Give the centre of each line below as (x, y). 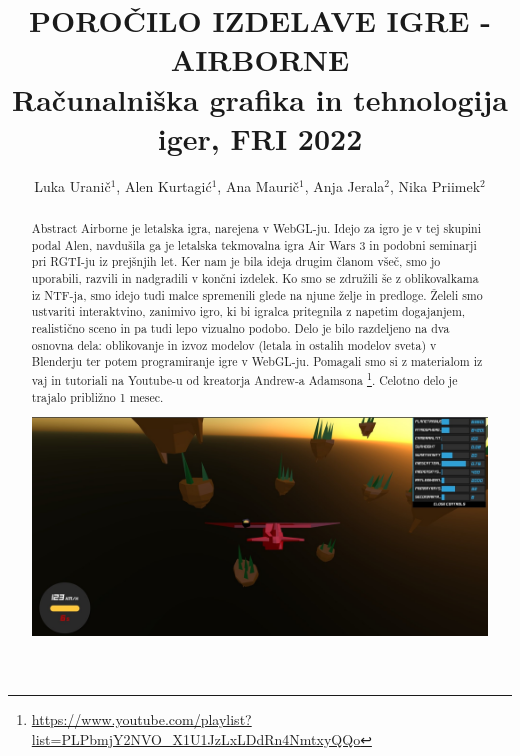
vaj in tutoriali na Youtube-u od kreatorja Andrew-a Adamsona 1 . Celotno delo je (244, 378)
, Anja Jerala (344, 185)
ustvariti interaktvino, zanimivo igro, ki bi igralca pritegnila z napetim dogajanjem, (248, 311)
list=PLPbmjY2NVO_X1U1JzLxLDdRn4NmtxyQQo (196, 738)
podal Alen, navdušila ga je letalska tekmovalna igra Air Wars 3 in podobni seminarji (254, 244)
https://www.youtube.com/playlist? (141, 719)
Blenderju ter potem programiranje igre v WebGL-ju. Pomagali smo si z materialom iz (257, 361)
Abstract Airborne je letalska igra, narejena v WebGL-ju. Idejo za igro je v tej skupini (256, 228)
